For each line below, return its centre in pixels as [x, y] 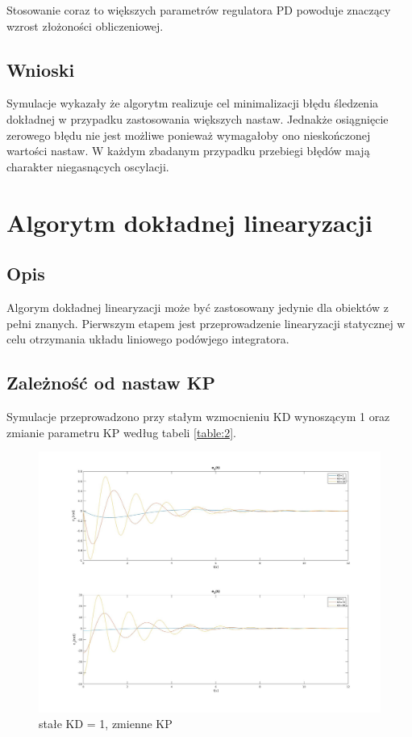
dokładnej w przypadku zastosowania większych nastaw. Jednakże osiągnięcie [198, 118]
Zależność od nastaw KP [111, 383]
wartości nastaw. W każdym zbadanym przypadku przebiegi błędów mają [188, 151]
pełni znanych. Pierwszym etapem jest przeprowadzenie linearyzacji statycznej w [206, 323]
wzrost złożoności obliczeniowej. [85, 25]
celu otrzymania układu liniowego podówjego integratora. [148, 339]
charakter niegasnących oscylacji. [88, 166]
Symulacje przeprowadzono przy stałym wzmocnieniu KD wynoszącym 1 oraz [198, 416]
